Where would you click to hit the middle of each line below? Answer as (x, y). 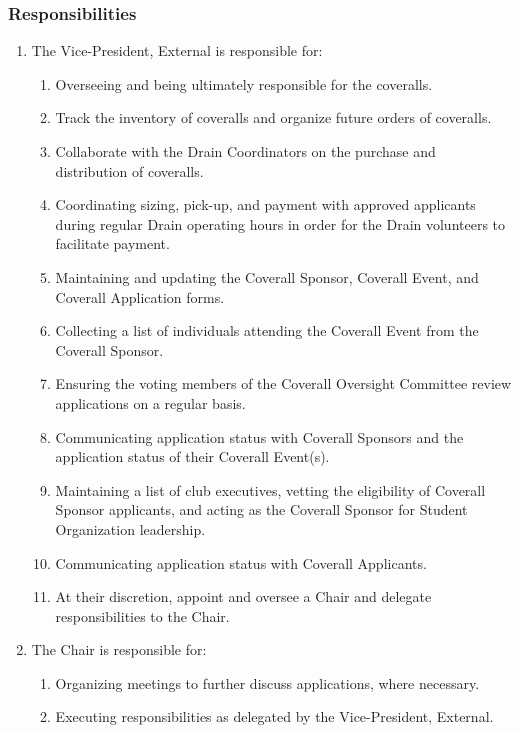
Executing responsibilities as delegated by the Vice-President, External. (274, 716)
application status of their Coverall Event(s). (192, 456)
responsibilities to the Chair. (142, 615)
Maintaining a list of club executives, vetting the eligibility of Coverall (270, 489)
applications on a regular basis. (150, 402)
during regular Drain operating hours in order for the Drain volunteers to (280, 223)
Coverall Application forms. (140, 296)
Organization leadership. (130, 528)
